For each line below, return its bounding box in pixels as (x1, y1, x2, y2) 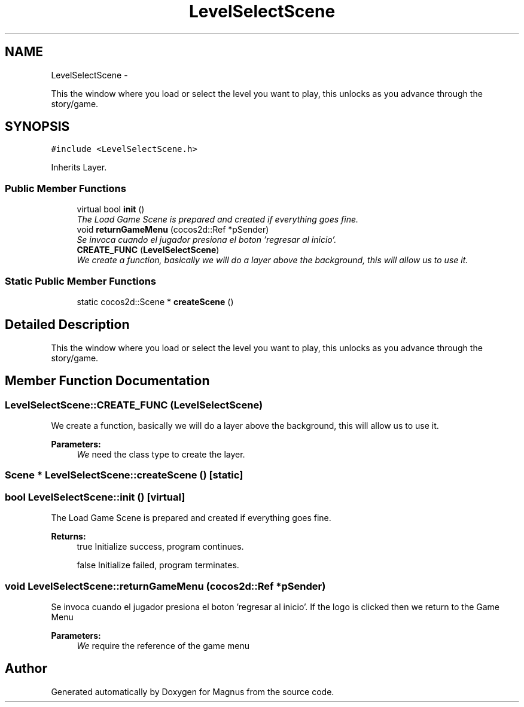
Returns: (51, 531, 86, 542)
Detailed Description (5, 317, 130, 333)
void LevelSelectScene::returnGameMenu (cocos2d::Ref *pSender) (5, 580, 326, 592)
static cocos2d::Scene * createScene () (77, 296, 234, 307)
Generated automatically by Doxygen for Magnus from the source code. (51, 686, 334, 697)
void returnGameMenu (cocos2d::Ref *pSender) (77, 224, 269, 235)
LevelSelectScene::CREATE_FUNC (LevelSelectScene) (5, 398, 263, 411)
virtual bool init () (77, 204, 145, 215)
